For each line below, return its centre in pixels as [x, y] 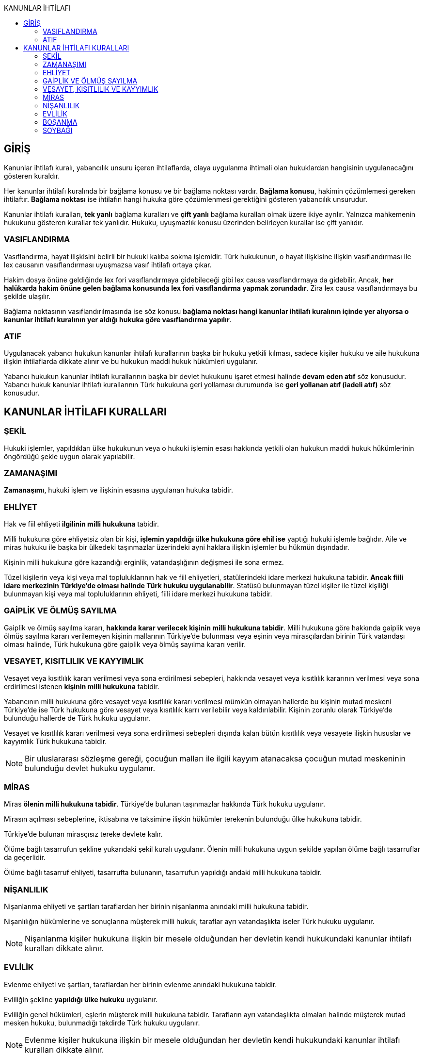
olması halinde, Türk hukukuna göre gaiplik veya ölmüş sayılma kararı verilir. [125, 644]
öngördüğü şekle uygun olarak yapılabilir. [70, 456]
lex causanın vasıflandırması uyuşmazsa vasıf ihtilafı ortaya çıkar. [108, 264]
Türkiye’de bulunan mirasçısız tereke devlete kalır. [83, 834]
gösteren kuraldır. [32, 176]
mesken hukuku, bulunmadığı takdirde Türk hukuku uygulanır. [102, 1023]
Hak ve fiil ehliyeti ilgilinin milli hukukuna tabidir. [82, 524]
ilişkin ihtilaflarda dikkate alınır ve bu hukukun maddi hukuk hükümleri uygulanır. [131, 362]
